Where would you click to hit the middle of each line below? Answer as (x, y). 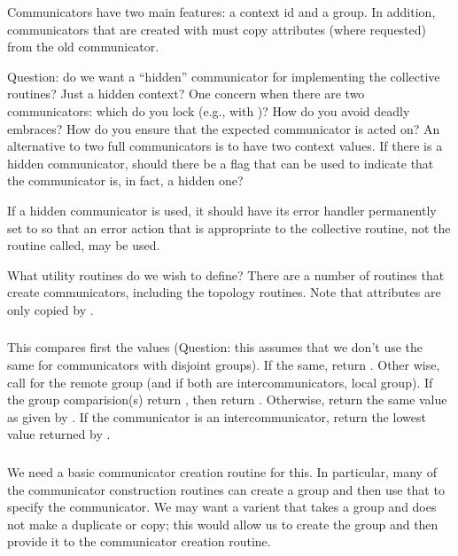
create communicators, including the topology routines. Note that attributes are (224, 292)
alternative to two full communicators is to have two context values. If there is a (225, 146)
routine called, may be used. (84, 245)
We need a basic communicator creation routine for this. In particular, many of (222, 471)
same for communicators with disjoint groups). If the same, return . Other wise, (224, 365)
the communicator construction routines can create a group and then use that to (226, 489)
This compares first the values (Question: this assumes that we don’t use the (215, 347)
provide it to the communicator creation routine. (139, 541)
